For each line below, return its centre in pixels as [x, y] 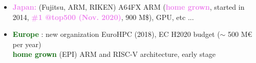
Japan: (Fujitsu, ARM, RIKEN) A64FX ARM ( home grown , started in [129, 7]
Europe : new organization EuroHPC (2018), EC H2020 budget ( [116, 34]
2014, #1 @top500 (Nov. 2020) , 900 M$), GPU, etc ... [103, 17]
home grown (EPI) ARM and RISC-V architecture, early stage [114, 54]
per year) [27, 44]
